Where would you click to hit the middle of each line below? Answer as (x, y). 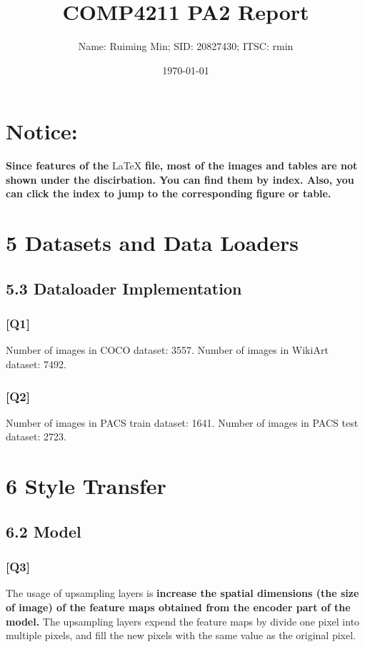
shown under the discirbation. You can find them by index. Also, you (180, 179)
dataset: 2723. (36, 436)
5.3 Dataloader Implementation (124, 288)
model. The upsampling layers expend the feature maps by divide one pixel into (183, 621)
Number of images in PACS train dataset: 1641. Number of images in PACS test (182, 422)
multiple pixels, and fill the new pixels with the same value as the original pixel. (181, 635)
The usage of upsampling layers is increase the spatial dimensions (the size (182, 593)
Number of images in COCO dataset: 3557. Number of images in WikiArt (167, 350)
